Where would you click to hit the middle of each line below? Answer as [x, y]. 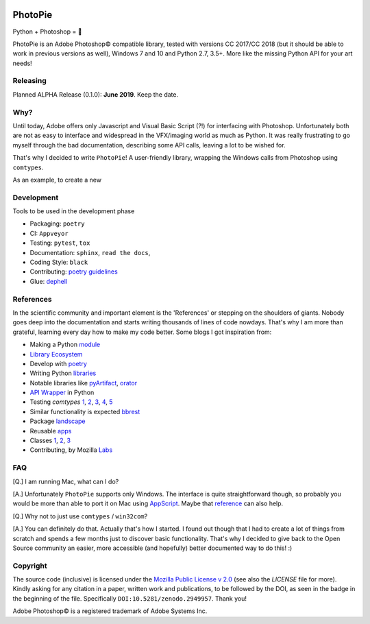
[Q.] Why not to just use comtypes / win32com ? [80, 516]
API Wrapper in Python [62, 393]
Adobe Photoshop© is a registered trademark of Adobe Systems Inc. [110, 611]
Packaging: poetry [57, 224]
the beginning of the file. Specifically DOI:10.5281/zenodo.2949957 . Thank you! [129, 598]
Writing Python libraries [63, 373]
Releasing [30, 81]
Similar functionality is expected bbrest [85, 411]
